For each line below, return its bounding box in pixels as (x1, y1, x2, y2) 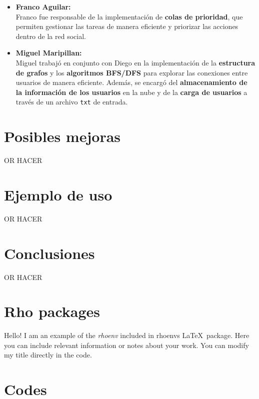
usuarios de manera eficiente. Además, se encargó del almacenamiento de (15, 77, 247, 87)
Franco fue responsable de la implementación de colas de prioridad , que (15, 11, 243, 21)
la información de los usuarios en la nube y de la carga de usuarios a (15, 86, 247, 97)
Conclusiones (4, 242, 95, 263)
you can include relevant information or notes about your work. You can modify (4, 339, 249, 350)
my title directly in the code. (4, 349, 92, 360)
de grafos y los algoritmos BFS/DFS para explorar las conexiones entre (15, 67, 248, 77)
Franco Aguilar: (15, 1, 71, 11)
